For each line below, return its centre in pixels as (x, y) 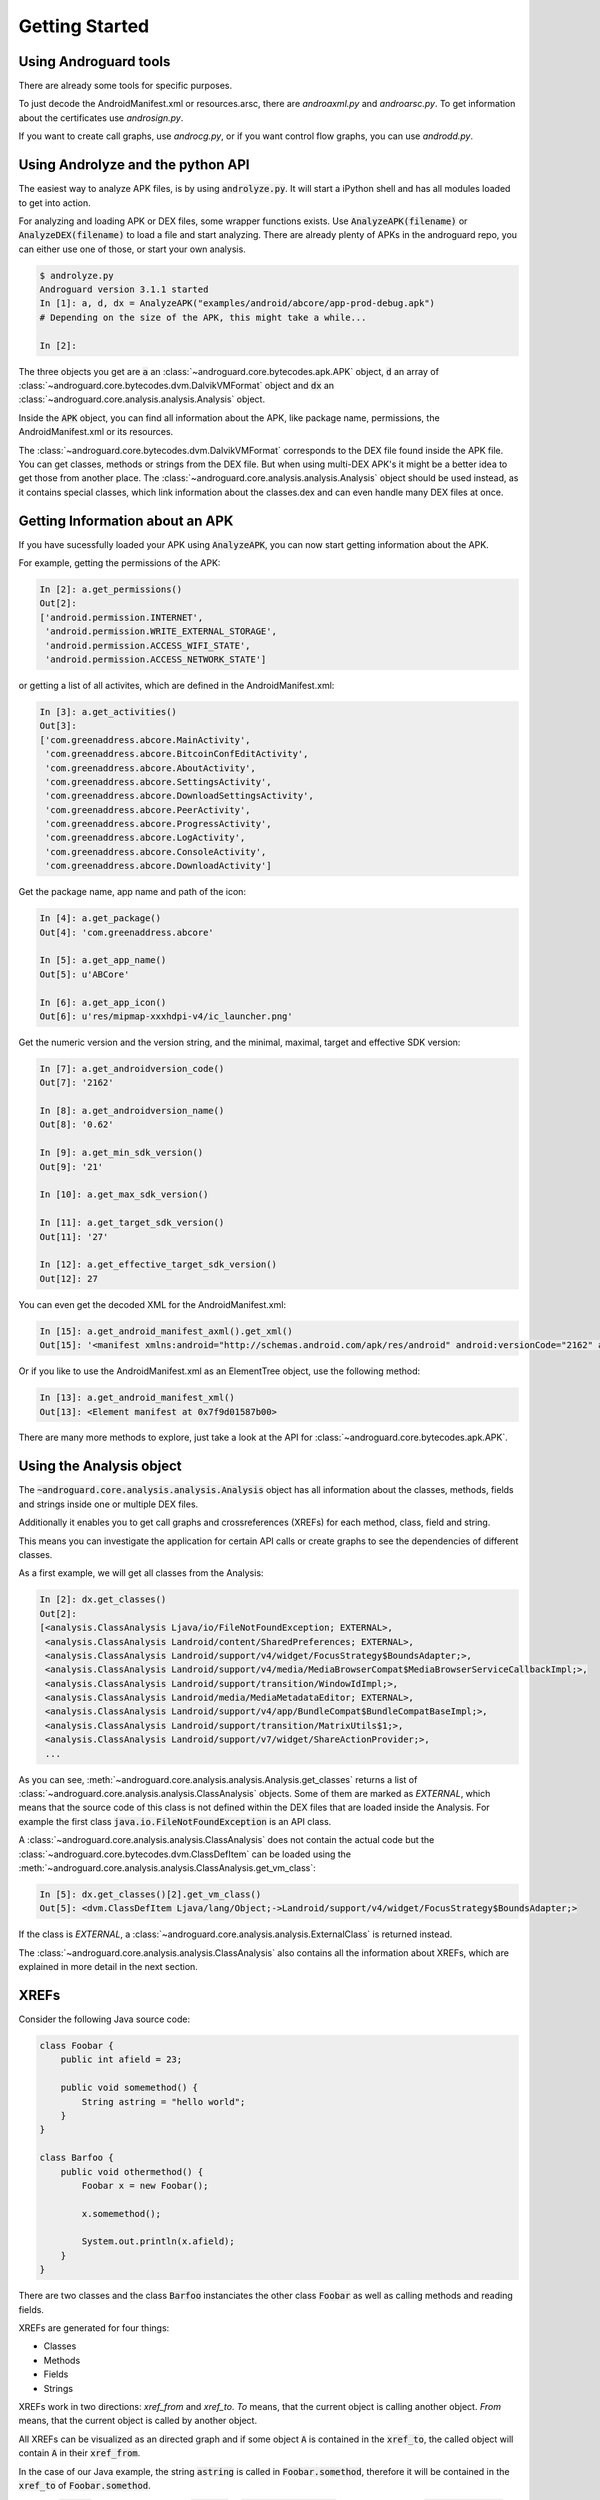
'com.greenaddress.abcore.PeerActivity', (148, 809)
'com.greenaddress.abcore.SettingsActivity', (158, 781)
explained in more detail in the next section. (108, 1967)
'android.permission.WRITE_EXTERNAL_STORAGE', (161, 631)
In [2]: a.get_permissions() (111, 589)
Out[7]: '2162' (76, 1083)
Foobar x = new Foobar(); (145, 2185)
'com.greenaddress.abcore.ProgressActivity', (158, 824)
